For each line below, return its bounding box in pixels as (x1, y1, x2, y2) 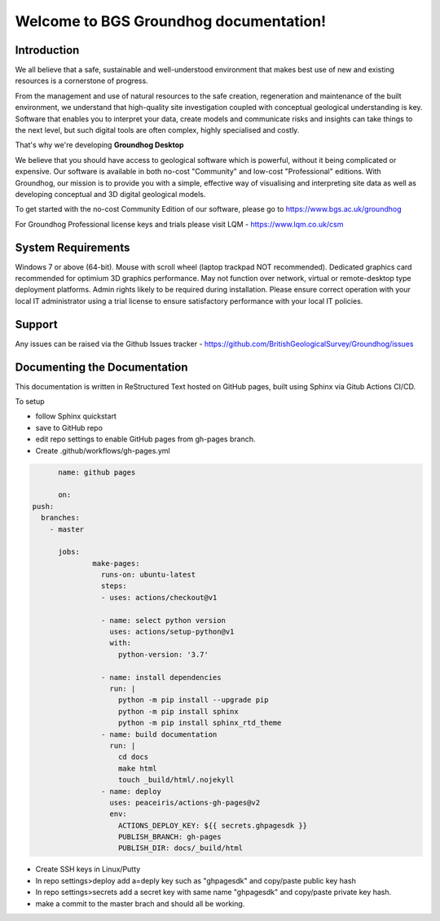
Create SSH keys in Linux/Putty (35, 864, 141, 875)
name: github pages (58, 467, 136, 476)
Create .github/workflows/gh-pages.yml (35, 445, 170, 455)
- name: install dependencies (100, 673, 222, 682)
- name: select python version (100, 616, 226, 625)
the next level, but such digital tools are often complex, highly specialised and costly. (15, 125, 300, 135)
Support (15, 318, 58, 331)
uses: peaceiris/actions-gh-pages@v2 (109, 798, 261, 807)
